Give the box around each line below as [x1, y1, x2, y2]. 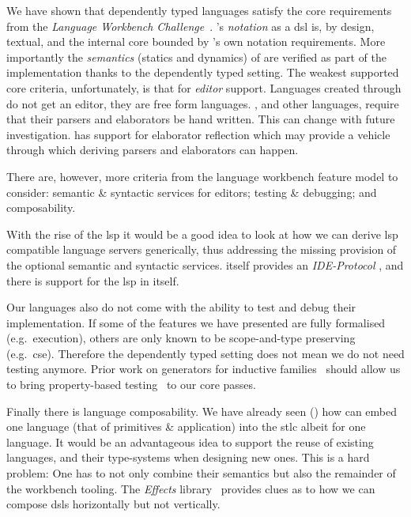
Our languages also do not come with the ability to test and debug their [6, 299, 356, 315]
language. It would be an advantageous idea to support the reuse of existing [6, 433, 374, 450]
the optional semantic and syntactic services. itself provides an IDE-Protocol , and [6, 256, 404, 273]
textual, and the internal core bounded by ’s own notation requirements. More [6, 33, 386, 50]
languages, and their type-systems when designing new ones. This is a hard [6, 449, 370, 466]
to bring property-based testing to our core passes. [6, 376, 256, 393]
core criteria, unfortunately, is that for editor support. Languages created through [6, 79, 402, 96]
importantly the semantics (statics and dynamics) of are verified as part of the [6, 48, 387, 65]
